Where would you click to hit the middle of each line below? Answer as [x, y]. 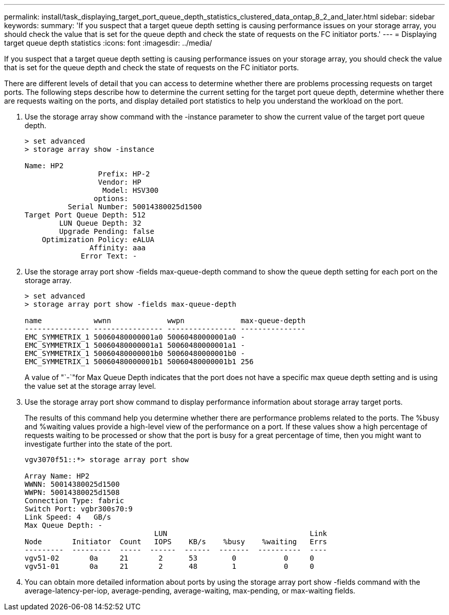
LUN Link [241, 533]
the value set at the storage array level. [90, 386]
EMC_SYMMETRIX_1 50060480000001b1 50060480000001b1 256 [139, 362]
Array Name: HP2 [57, 476]
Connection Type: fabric [74, 501]
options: [111, 199]
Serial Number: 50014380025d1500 [135, 207]
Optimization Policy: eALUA [98, 240]
